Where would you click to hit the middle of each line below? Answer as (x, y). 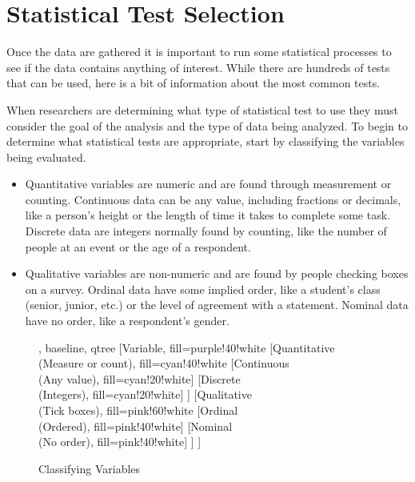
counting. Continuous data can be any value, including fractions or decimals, (213, 199)
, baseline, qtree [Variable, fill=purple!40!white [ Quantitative (187, 347)
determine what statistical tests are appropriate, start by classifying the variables (206, 141)
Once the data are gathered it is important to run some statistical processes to (199, 52)
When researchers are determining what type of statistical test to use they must (202, 109)
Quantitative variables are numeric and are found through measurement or (208, 184)
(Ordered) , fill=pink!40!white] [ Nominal (136, 426)
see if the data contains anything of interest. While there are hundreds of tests (198, 67)
